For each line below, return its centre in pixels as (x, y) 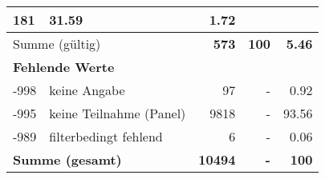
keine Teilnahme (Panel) (118, 113)
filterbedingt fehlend (106, 136)
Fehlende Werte (64, 67)
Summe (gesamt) (67, 159)
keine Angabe (87, 90)
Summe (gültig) (57, 44)
